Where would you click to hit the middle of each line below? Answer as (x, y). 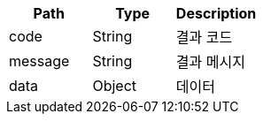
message (39, 61)
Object (115, 86)
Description (216, 13)
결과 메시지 (210, 62)
